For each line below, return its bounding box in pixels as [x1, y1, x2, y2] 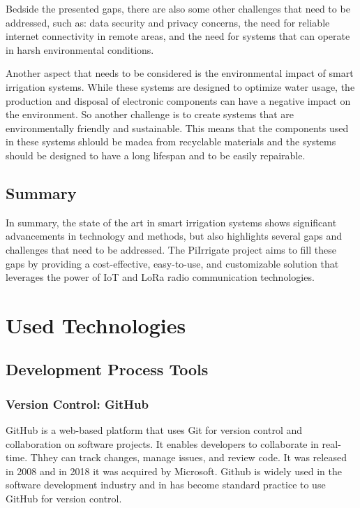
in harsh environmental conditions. [6, 42, 154, 57]
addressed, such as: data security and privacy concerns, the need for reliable [6, 15, 330, 29]
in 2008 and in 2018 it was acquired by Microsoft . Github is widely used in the [6, 463, 342, 478]
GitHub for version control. [6, 491, 122, 506]
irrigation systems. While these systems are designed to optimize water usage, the [6, 79, 355, 94]
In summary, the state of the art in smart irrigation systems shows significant [6, 215, 337, 229]
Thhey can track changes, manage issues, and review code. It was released [30, 450, 347, 465]
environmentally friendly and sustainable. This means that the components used [6, 120, 349, 135]
